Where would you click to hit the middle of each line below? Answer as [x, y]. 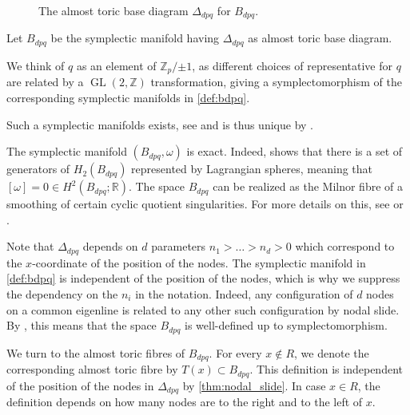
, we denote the [332, 352]
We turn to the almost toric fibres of [96, 352]
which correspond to [345, 246]
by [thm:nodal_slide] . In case [254, 385]
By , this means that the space [82, 325]
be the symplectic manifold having [135, 38]
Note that [30, 246]
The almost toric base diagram [113, 10]
